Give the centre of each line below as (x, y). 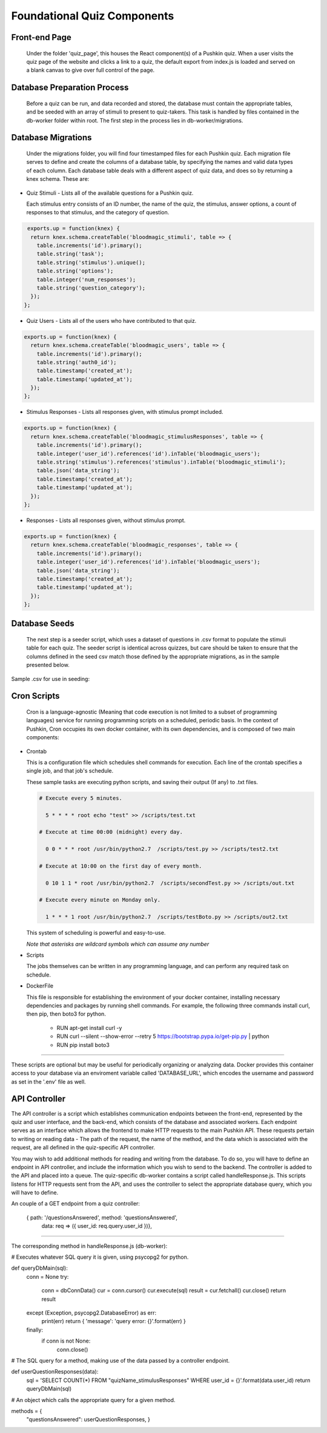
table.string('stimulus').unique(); (91, 262)
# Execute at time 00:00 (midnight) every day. (111, 832)
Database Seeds (43, 624)
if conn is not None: (66, 1341)
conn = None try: (48, 1276)
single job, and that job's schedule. (70, 771)
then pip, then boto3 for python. (66, 1014)
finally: (35, 1330)
